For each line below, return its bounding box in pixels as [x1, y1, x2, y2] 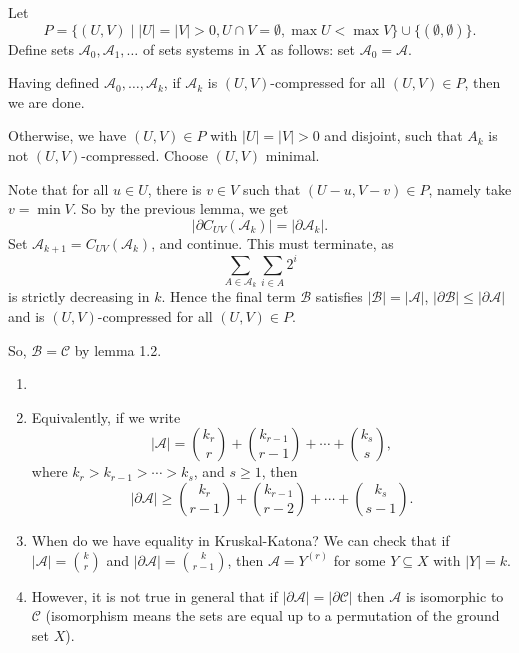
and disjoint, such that [324, 125, 463, 146]
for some [333, 549, 386, 570]
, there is [147, 178, 202, 199]
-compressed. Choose [81, 144, 208, 165]
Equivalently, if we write [31, 406, 181, 427]
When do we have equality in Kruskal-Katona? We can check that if [31, 530, 450, 550]
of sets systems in [142, 38, 250, 59]
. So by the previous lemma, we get [72, 198, 289, 219]
